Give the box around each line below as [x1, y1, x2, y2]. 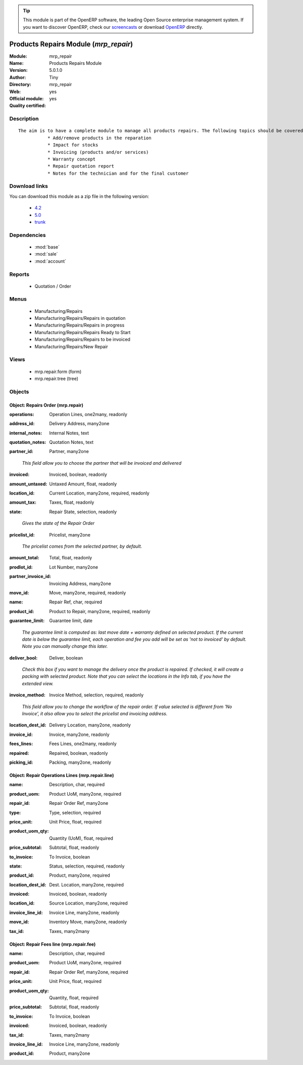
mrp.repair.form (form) [34, 368, 82, 375]
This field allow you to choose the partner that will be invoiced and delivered [22, 460, 182, 466]
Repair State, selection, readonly [49, 509, 117, 515]
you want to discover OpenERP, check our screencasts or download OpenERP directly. [23, 24, 204, 30]
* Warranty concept [47, 156, 96, 162]
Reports [9, 271, 30, 278]
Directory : [9, 81, 31, 88]
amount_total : [9, 555, 40, 561]
